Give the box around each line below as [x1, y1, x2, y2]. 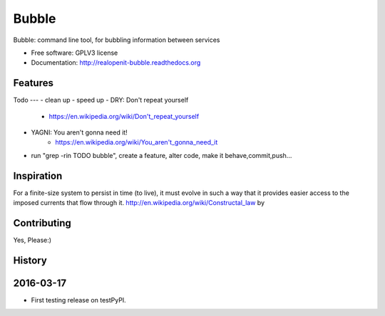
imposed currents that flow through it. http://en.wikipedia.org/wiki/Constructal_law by [13, 199, 265, 207]
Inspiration [13, 169, 63, 181]
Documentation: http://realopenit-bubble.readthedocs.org [31, 58, 201, 67]
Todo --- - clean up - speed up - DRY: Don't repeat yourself [13, 96, 189, 105]
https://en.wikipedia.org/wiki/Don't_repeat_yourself [48, 112, 200, 120]
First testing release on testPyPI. [31, 295, 126, 304]
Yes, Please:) [13, 236, 52, 244]
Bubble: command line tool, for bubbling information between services [13, 36, 220, 44]
